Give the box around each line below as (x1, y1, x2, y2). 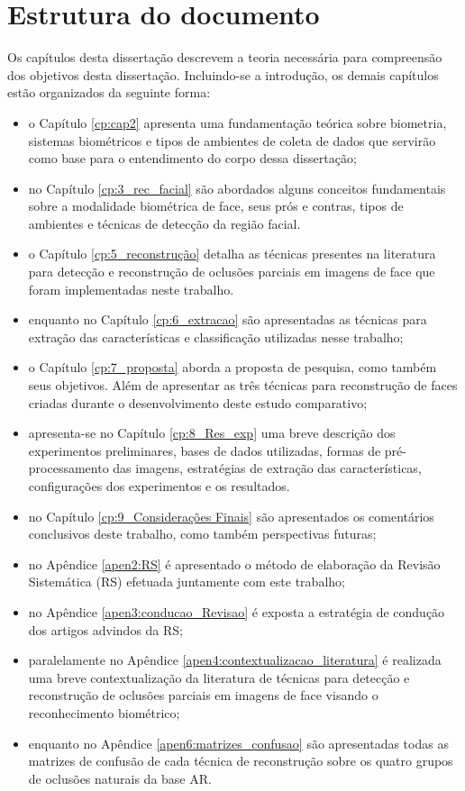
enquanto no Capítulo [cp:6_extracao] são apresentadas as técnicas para (28, 310, 427, 329)
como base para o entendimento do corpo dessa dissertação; (28, 149, 357, 168)
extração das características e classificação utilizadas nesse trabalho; (28, 327, 404, 346)
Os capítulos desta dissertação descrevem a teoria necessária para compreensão (7, 48, 442, 67)
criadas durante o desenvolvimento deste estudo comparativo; (28, 393, 368, 412)
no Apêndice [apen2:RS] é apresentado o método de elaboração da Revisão (28, 554, 441, 573)
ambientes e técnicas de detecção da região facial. (28, 214, 301, 232)
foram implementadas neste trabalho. (28, 279, 234, 298)
